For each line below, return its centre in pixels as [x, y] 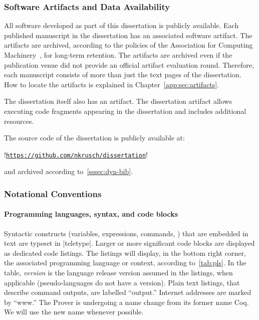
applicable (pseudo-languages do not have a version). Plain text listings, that [122, 282]
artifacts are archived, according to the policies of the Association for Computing [128, 45]
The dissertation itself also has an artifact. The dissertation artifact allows [118, 101]
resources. [19, 121]
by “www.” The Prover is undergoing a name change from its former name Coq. [126, 302]
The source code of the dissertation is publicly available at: [94, 138]
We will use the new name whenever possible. [74, 312]
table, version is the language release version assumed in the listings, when [118, 273]
